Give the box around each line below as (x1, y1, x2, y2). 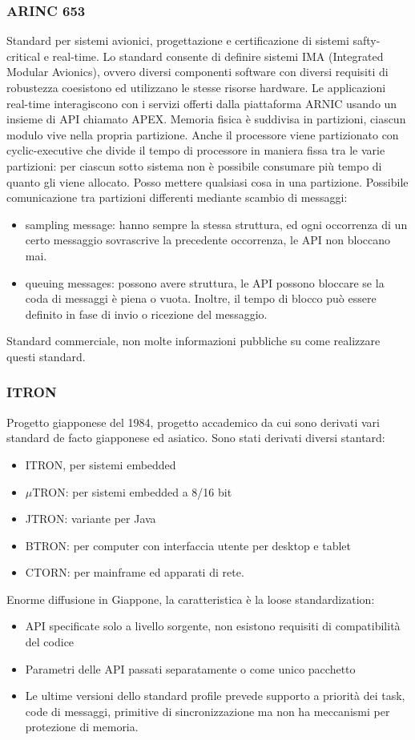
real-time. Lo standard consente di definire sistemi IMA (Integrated (52, 47, 384, 64)
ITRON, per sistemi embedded (25, 456, 176, 473)
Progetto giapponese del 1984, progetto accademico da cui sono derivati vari (6, 413, 380, 430)
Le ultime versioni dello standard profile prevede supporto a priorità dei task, (25, 687, 405, 704)
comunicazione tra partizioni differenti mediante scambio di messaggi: (6, 189, 348, 206)
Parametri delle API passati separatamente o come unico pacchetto (25, 660, 356, 677)
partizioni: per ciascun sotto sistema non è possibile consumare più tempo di (6, 157, 382, 174)
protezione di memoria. (25, 718, 139, 735)
